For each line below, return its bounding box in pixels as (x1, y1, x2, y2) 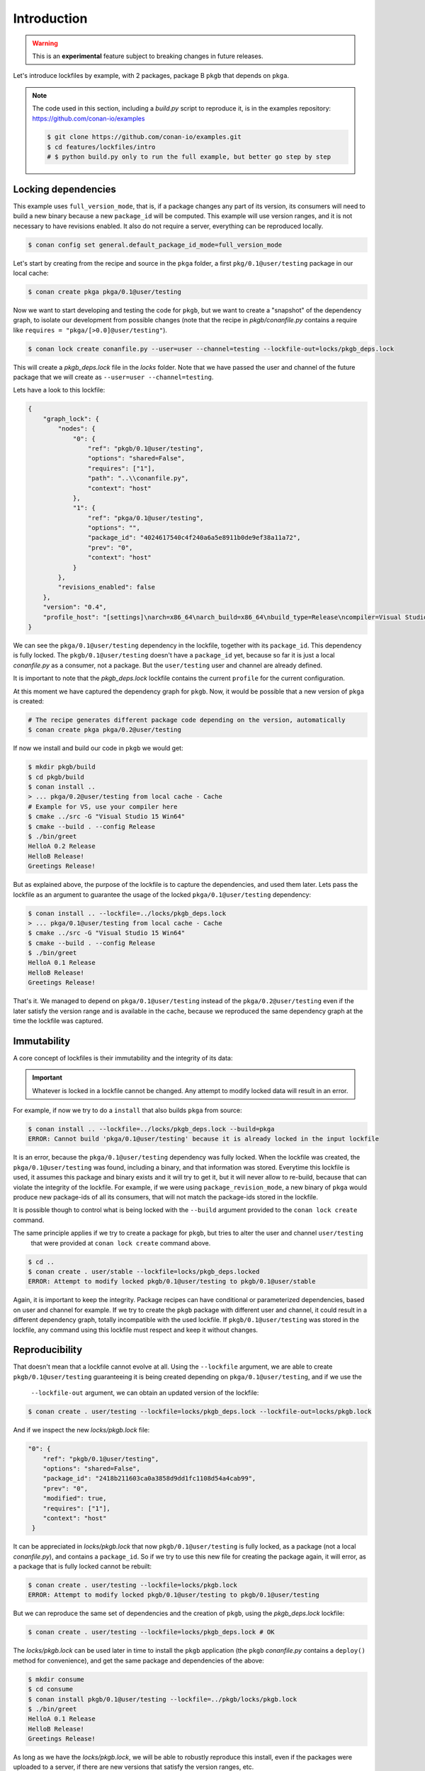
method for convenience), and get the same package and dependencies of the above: (13, 1656, 265, 1665)
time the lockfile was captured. (13, 1017, 103, 1025)
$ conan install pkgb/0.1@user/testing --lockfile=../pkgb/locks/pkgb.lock (28, 1695, 297, 1703)
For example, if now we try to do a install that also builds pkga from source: (13, 1106, 242, 1115)
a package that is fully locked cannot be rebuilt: (13, 1562, 152, 1571)
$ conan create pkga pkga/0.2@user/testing (28, 726, 182, 734)
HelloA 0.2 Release (28, 842, 96, 850)
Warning (32, 39, 58, 47)
